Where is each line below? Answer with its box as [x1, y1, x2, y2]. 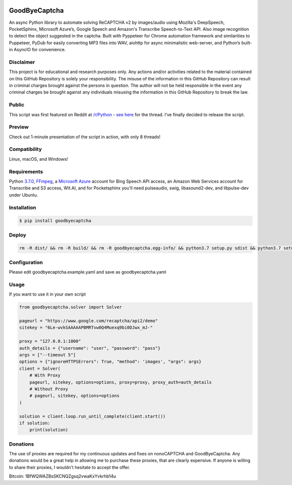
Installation [9, 204, 36, 211]
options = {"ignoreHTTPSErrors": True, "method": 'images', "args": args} [19, 359, 202, 365]
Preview [9, 124, 29, 131]
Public [9, 101, 24, 108]
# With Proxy [29, 373, 61, 378]
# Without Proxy [29, 386, 68, 392]
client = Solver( [19, 366, 61, 371]
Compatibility [9, 146, 42, 153]
